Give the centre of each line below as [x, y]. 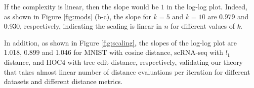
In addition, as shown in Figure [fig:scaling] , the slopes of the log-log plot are [120, 42]
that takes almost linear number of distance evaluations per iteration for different [127, 71]
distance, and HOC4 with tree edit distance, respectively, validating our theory [124, 62]
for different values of [203, 26]
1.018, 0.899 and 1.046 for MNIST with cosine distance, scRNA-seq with [114, 52]
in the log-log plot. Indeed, [207, 6]
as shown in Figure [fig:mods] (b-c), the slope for [78, 16]
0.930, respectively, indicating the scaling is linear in [83, 26]
